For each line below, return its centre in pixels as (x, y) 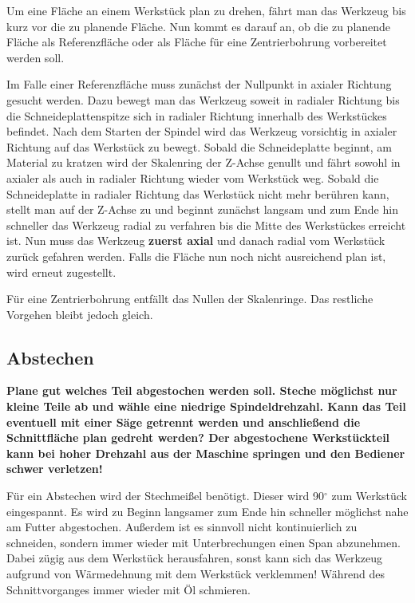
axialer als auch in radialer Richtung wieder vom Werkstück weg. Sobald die (193, 177)
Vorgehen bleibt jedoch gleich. (80, 314)
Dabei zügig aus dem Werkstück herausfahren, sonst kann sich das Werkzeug (195, 558)
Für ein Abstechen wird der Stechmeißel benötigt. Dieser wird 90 (165, 496)
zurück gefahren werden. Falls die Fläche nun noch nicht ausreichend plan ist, (196, 256)
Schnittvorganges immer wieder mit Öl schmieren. (128, 589)
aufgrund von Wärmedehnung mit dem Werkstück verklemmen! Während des (196, 574)
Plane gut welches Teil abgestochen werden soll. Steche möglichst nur (202, 390)
